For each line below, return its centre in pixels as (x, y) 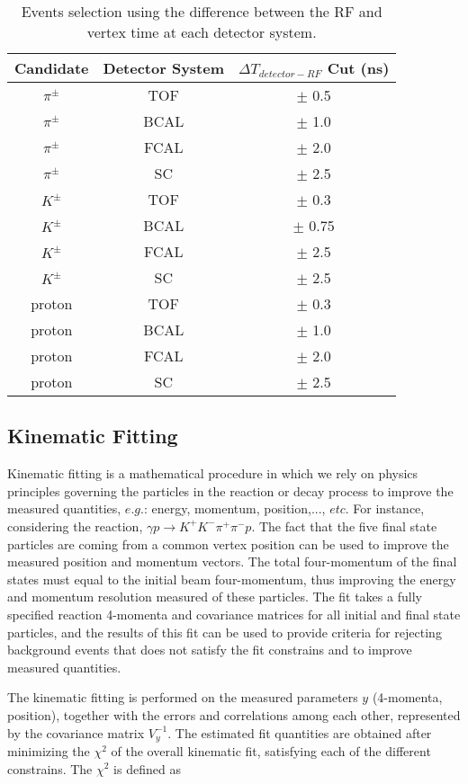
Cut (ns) (358, 68)
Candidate (52, 68)
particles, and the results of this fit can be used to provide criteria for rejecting (225, 632)
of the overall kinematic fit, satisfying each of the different (271, 750)
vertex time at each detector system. (202, 32)
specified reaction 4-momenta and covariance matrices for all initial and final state (234, 614)
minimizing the (49, 750)
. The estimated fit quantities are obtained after (300, 732)
